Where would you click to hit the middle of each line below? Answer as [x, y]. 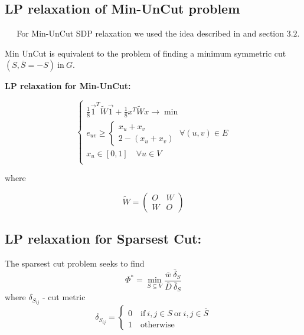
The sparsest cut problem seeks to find [75, 263]
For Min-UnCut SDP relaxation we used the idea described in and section [151, 33]
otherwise [158, 325]
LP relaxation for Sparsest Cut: [103, 239]
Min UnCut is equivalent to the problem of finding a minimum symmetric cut [146, 53]
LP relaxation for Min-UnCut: [68, 86]
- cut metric [64, 297]
